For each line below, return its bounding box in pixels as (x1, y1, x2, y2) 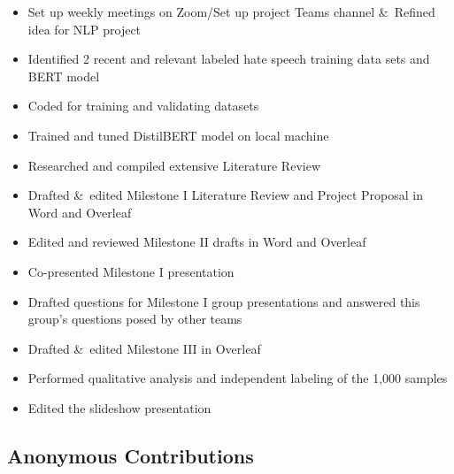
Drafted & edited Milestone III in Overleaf (27, 339, 261, 357)
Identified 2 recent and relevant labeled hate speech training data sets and (27, 50, 430, 68)
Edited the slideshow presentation (27, 398, 212, 417)
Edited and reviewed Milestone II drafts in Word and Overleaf (27, 233, 366, 251)
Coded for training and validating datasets (27, 96, 259, 115)
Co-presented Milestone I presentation (27, 262, 235, 280)
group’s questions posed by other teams (27, 310, 242, 328)
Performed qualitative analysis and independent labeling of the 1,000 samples (27, 369, 448, 387)
